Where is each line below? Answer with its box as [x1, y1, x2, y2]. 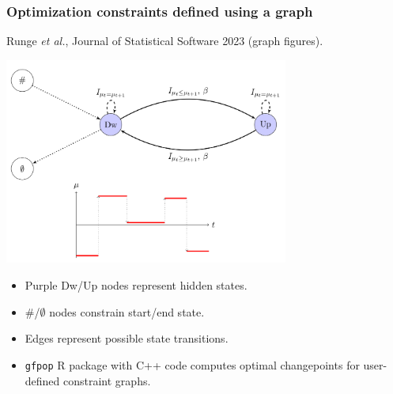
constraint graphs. [63, 372, 151, 388]
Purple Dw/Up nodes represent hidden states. [25, 277, 248, 294]
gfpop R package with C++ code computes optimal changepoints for [25, 356, 360, 373]
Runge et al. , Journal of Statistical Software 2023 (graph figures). [6, 32, 323, 49]
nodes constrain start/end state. [49, 303, 205, 320]
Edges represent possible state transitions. [25, 330, 229, 347]
